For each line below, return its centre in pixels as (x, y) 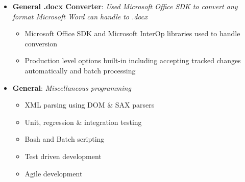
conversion (41, 43)
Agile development (54, 173)
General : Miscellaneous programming (72, 87)
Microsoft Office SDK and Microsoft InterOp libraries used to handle (132, 33)
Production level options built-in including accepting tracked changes (133, 60)
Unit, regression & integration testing (83, 122)
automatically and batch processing (80, 70)
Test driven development (63, 156)
